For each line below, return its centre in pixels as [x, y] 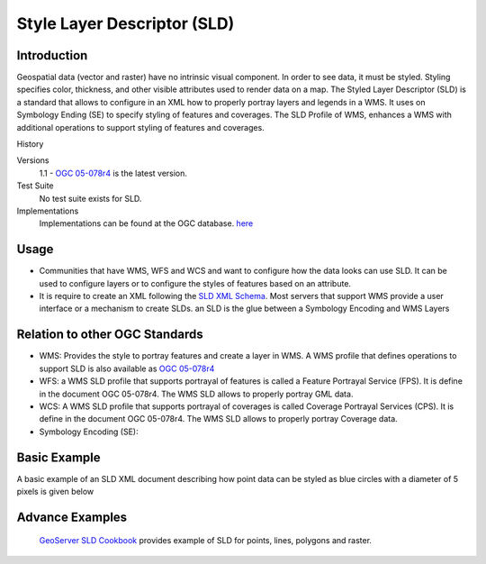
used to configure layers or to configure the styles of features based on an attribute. [195, 283]
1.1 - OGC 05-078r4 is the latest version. [113, 173]
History [30, 144]
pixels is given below [55, 491]
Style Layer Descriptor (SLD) [126, 23]
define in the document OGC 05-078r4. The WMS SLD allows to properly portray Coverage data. [218, 419]
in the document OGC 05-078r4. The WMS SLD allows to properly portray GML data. [196, 394]
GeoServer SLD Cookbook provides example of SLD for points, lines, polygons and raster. [206, 541]
